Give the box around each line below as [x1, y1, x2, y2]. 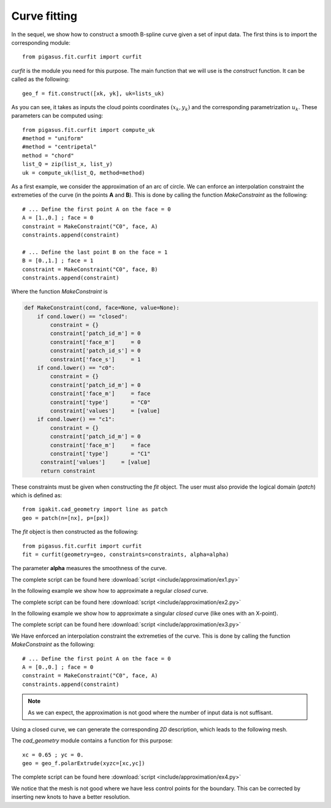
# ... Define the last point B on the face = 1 [22, 248, 168, 256]
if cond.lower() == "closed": [37, 313, 128, 320]
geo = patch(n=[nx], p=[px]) [22, 514, 110, 521]
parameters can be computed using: [11, 112, 104, 120]
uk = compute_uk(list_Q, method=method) [22, 169, 145, 176]
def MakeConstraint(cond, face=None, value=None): [24, 304, 180, 311]
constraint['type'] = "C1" [50, 450, 151, 457]
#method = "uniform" [22, 135, 84, 142]
